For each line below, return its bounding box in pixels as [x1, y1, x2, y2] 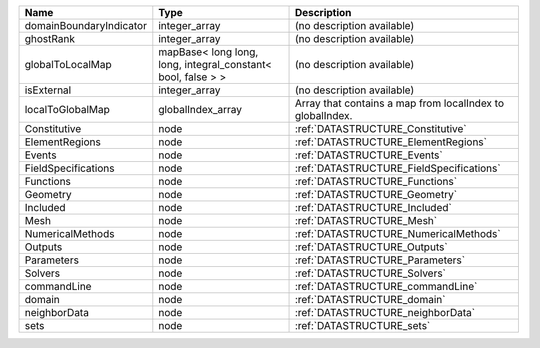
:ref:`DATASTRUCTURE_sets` [294, 319, 431, 332]
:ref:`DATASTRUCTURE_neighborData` [294, 306, 475, 319]
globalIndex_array [158, 103, 243, 116]
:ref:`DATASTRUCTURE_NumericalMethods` [294, 227, 501, 240]
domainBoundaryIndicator [24, 19, 147, 32]
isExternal [24, 83, 72, 97]
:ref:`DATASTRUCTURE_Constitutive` [294, 122, 467, 135]
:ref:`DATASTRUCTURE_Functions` [294, 175, 458, 188]
